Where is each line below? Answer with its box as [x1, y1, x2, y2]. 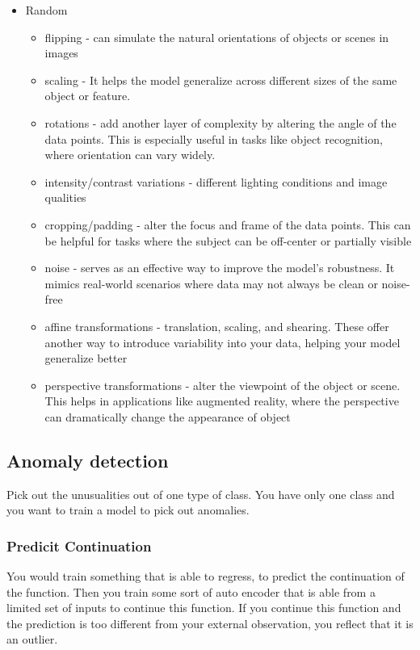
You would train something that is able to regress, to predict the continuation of [6, 568, 405, 585]
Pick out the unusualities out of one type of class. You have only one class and [6, 485, 395, 502]
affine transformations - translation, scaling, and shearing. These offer [44, 317, 389, 334]
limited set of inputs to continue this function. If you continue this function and [6, 599, 401, 616]
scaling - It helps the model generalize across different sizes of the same [44, 71, 397, 88]
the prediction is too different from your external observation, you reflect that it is [6, 614, 414, 631]
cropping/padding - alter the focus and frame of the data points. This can [44, 216, 411, 233]
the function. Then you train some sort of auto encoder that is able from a [6, 583, 376, 600]
